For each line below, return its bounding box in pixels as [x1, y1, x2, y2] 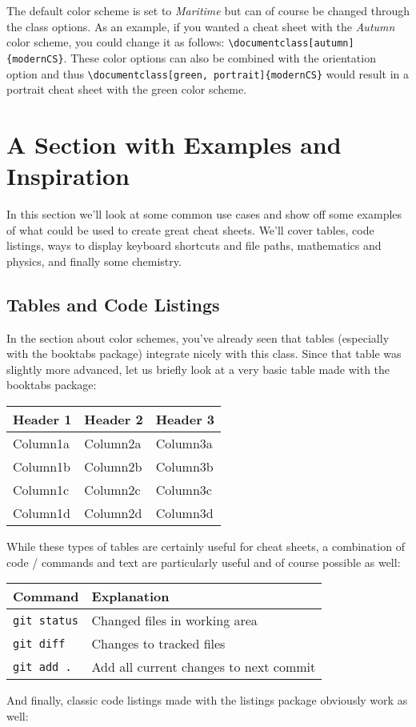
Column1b [13, 457, 71, 476]
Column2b [84, 457, 142, 476]
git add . [13, 660, 72, 673]
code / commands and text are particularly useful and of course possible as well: [6, 553, 401, 570]
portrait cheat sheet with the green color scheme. [6, 81, 247, 98]
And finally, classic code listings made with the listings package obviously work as [6, 692, 408, 709]
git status [13, 613, 78, 627]
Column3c [155, 480, 212, 500]
